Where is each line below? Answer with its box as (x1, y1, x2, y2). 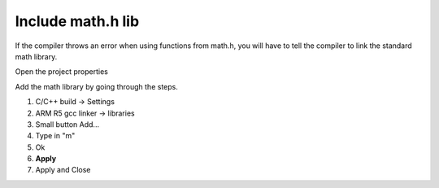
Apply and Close (35, 165, 91, 175)
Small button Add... (35, 119, 100, 129)
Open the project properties (15, 67, 109, 77)
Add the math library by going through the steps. (15, 81, 178, 91)
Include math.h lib (15, 12, 140, 30)
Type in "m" (35, 131, 76, 141)
